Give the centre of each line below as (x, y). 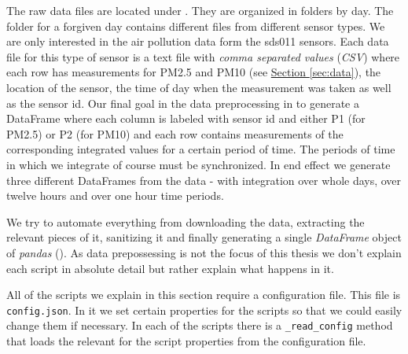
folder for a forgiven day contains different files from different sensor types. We (196, 26)
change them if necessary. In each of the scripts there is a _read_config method (200, 325)
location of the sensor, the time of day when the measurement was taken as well (199, 87)
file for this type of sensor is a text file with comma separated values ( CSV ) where (203, 56)
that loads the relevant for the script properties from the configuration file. (186, 341)
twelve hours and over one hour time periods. (115, 195)
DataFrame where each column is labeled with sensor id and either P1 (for (186, 118)
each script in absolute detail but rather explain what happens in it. (170, 268)
